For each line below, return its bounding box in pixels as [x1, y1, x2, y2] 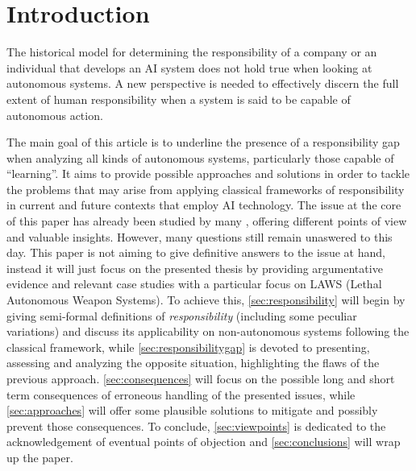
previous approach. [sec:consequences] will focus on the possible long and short [6, 370, 395, 386]
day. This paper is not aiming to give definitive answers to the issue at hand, [6, 244, 385, 261]
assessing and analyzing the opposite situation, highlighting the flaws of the [6, 354, 380, 371]
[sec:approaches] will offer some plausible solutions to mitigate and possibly [6, 402, 378, 419]
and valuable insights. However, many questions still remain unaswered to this [6, 228, 393, 245]
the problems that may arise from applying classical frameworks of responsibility [6, 180, 405, 197]
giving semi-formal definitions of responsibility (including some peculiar [6, 307, 357, 324]
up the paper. [6, 448, 73, 465]
